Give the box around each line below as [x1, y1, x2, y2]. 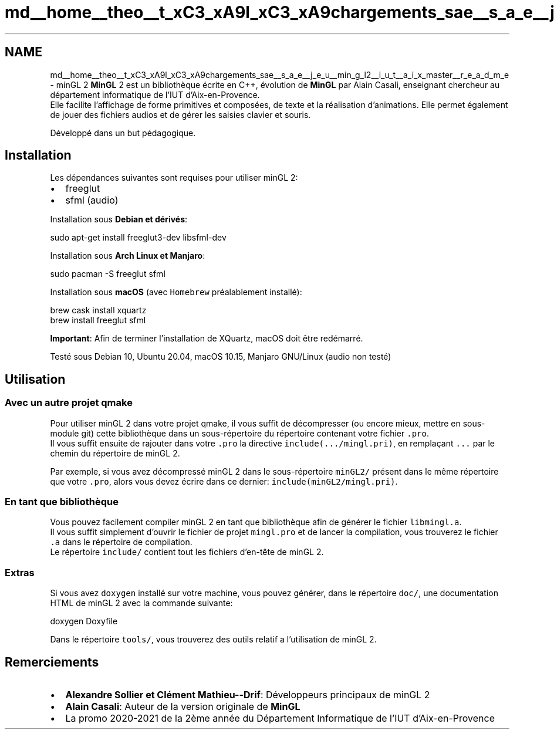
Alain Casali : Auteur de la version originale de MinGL [65, 701, 300, 712]
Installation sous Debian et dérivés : [50, 214, 188, 225]
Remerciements [5, 654, 99, 669]
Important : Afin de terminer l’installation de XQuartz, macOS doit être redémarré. [50, 333, 363, 344]
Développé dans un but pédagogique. [50, 127, 196, 138]
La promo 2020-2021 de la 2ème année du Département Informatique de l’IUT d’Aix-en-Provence [65, 712, 495, 724]
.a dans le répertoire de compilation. [50, 537, 192, 547]
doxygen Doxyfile [50, 616, 118, 627]
